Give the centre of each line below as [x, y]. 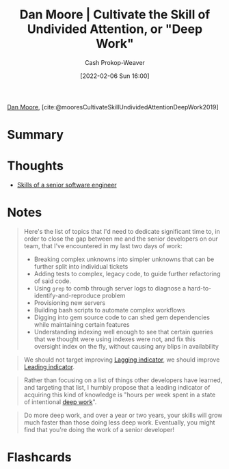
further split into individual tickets [81, 266]
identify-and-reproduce [67, 295]
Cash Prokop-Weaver [115, 62]
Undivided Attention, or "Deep [115, 29]
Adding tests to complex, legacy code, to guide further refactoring [127, 274]
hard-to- [200, 288]
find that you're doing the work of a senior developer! [99, 430]
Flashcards [39, 457]
